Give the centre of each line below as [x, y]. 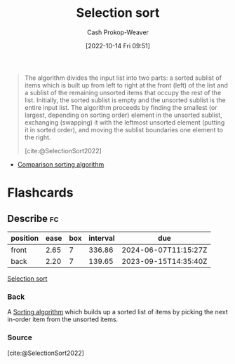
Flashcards [40, 193]
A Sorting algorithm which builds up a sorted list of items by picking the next [117, 312]
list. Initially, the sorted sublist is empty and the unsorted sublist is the [125, 100]
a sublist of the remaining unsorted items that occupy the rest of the [123, 92]
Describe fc [33, 218]
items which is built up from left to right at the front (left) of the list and [126, 85]
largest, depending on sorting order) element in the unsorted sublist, [123, 115]
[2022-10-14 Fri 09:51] [118, 45]
